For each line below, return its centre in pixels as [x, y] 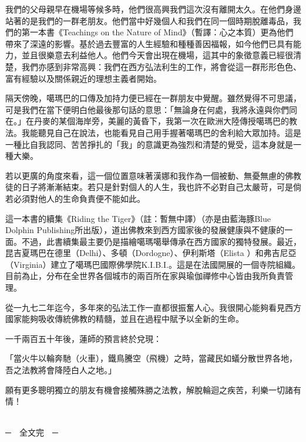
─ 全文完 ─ [32, 432]
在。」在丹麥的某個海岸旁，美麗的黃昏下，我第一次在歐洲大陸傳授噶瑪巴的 [147, 121]
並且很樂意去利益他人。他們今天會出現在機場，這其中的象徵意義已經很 [157, 55]
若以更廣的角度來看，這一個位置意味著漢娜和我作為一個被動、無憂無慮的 [145, 175]
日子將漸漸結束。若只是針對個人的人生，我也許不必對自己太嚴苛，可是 [157, 187]
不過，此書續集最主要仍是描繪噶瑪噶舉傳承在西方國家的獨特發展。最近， [161, 241]
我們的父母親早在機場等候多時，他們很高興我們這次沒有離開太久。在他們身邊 [153, 9]
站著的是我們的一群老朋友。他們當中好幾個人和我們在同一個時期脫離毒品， [149, 20]
